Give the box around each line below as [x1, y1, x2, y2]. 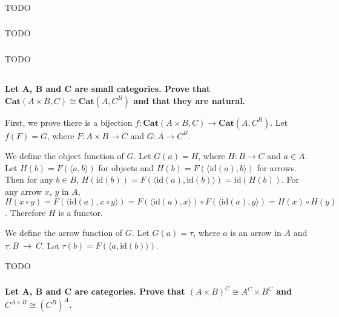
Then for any [5, 173, 53, 186]
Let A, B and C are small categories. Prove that [5, 82, 211, 94]
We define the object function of [5, 149, 124, 162]
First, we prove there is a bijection [5, 116, 133, 128]
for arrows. [257, 161, 297, 174]
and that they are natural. [133, 94, 246, 106]
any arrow [5, 185, 42, 197]
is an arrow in [230, 226, 281, 239]
